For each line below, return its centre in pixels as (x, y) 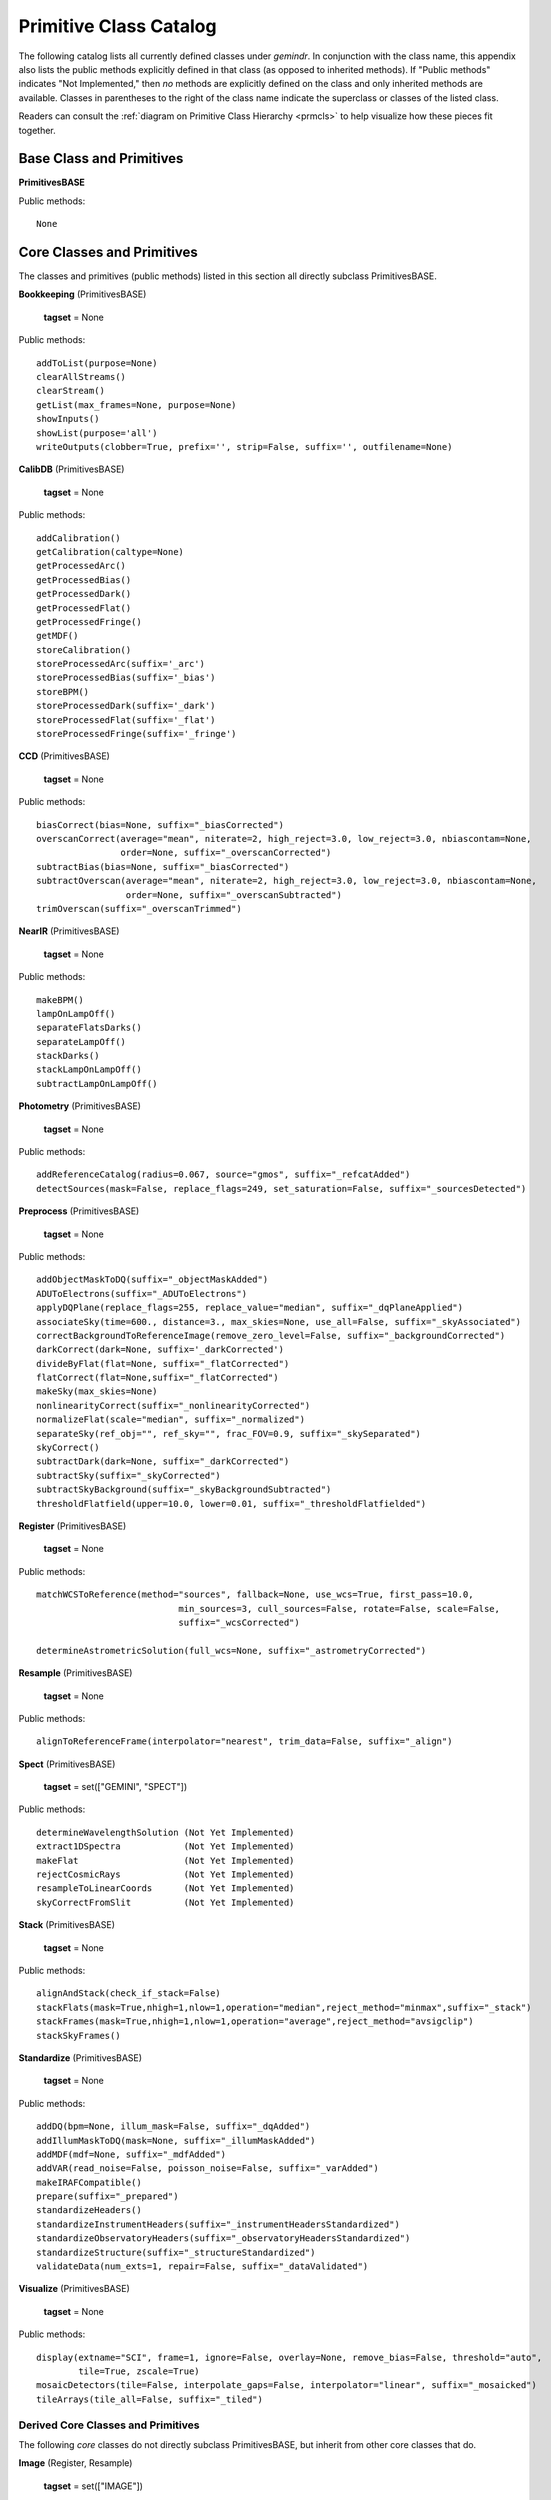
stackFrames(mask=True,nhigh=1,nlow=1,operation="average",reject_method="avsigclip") (255, 2021)
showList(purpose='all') (97, 433)
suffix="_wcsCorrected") (239, 1622)
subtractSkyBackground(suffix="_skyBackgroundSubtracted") (184, 1489)
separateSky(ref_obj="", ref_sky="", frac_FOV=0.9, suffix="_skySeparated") (229, 1433)
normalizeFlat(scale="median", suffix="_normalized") (170, 1419)
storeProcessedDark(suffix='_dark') (126, 706)
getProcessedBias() (84, 579)
